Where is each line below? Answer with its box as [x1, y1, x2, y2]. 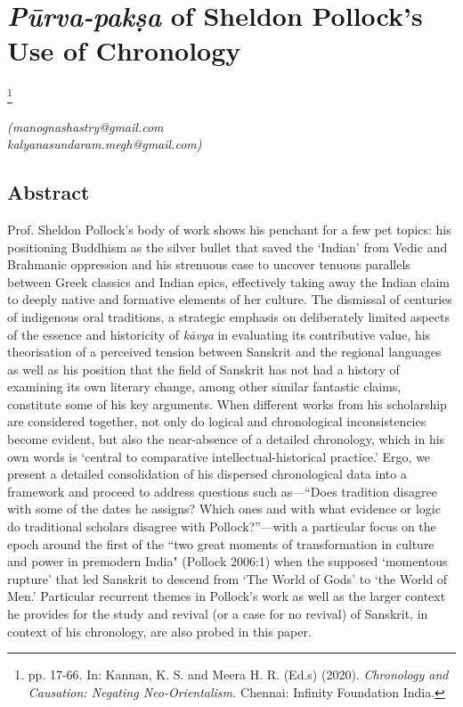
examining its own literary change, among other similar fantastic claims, [7, 377, 402, 396]
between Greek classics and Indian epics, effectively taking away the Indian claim [7, 272, 450, 291]
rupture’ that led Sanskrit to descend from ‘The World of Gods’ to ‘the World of [7, 569, 448, 588]
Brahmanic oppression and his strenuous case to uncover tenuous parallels [7, 255, 410, 274]
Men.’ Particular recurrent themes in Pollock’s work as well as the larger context [7, 587, 446, 605]
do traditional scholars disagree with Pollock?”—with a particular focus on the [7, 517, 436, 536]
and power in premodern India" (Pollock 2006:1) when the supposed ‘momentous [7, 552, 448, 571]
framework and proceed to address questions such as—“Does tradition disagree [7, 481, 437, 500]
